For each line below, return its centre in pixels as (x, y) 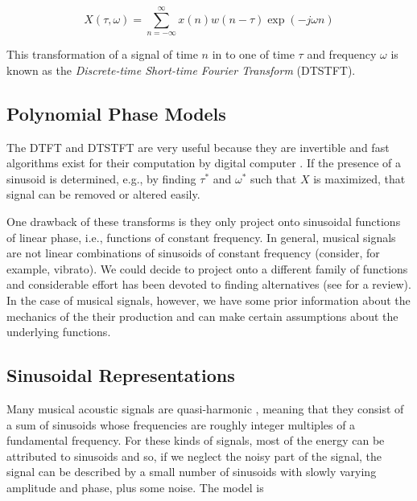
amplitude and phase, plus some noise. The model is (135, 487)
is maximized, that (359, 178)
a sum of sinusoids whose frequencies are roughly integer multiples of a (181, 424)
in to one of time (253, 54)
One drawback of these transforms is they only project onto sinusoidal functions (204, 221)
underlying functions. (59, 332)
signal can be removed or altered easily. (103, 194)
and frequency (342, 54)
